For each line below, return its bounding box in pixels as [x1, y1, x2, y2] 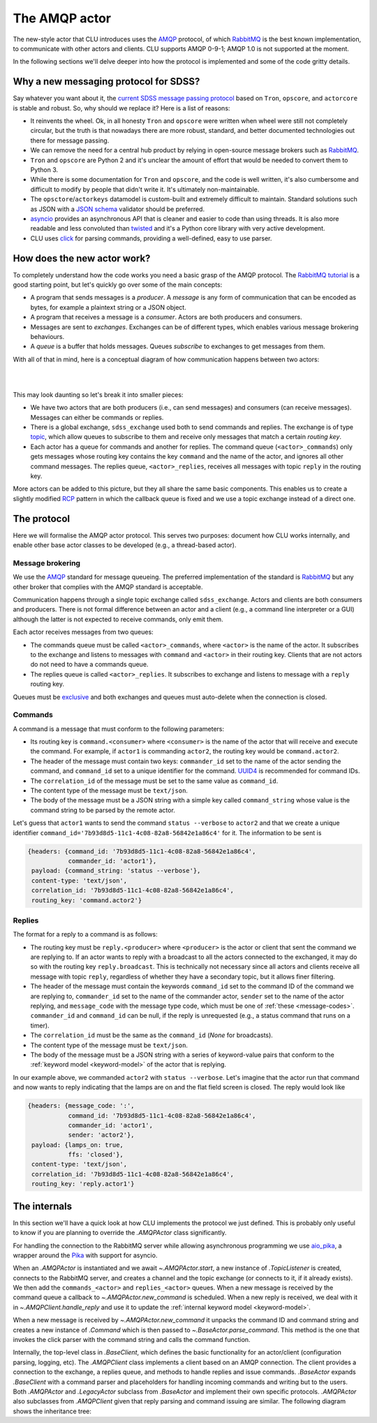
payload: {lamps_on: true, [31, 1141, 124, 1149]
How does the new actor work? [13, 252, 151, 264]
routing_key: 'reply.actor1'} [31, 1180, 135, 1188]
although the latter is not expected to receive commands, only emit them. [13, 615, 223, 623]
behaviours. [30, 332, 65, 340]
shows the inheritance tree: [13, 1407, 92, 1415]
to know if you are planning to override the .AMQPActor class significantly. [13, 1229, 227, 1237]
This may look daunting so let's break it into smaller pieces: [13, 390, 184, 398]
